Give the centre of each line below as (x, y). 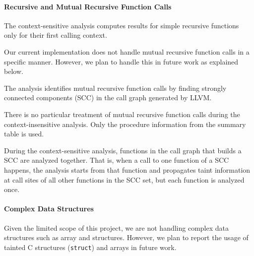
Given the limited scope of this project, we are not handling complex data (116, 227)
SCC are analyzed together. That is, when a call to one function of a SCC (117, 160)
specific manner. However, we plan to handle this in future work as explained (121, 61)
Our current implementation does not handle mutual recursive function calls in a (127, 51)
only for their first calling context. (56, 35)
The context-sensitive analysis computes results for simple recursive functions (122, 25)
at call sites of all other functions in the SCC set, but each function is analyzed (124, 179)
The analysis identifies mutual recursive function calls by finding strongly (115, 88)
